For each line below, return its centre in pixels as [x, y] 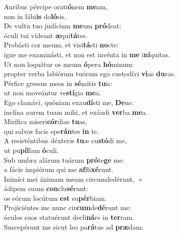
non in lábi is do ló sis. [35, 16]
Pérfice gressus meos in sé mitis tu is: [58, 83]
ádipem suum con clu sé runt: [46, 188]
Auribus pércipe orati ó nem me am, [56, 6]
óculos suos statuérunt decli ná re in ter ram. [69, 217]
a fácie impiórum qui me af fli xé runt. [59, 169]
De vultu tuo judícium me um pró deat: [63, 26]
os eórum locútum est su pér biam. [55, 198]
